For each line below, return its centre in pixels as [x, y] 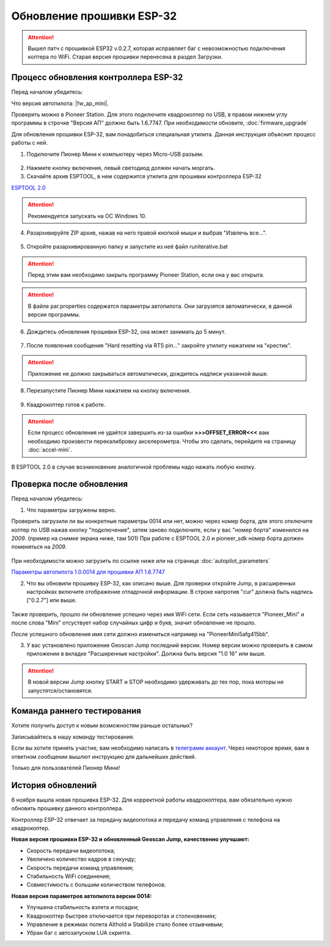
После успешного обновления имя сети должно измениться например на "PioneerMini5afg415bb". [140, 634]
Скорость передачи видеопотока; [71, 850]
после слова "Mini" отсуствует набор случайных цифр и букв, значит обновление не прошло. [134, 623]
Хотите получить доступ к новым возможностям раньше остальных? [102, 726]
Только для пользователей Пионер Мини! [66, 767]
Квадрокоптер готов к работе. [66, 404]
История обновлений [54, 785]
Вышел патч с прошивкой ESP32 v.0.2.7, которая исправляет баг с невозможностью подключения [156, 48]
